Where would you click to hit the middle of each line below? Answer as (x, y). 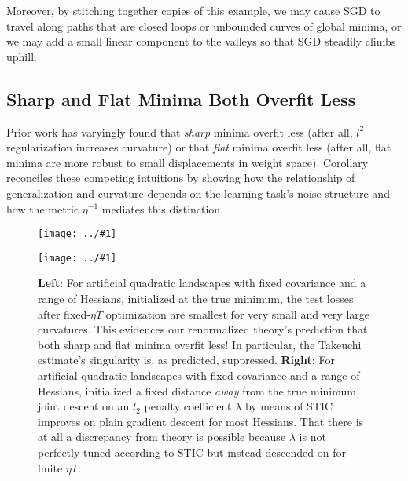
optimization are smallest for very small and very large (237, 313)
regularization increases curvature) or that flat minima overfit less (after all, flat (199, 147)
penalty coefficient (188, 406)
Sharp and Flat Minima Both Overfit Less (181, 98)
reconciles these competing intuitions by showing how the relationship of (181, 178)
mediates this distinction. (163, 208)
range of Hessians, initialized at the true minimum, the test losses (196, 299)
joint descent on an (84, 406)
